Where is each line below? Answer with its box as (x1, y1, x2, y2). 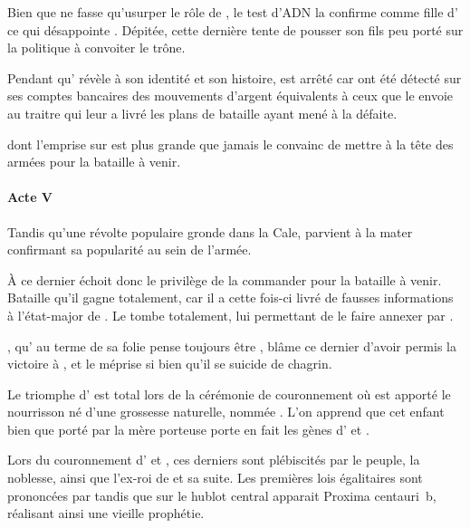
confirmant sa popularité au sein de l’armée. (7, 240, 252, 259)
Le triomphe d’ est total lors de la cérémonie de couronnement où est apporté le (7, 384, 451, 403)
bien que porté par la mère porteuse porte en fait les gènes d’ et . (7, 419, 369, 438)
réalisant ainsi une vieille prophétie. (7, 504, 205, 523)
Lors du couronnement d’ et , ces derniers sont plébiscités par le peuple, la (7, 450, 420, 469)
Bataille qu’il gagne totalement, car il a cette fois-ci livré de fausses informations (7, 288, 454, 307)
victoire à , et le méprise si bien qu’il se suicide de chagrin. (7, 354, 332, 373)
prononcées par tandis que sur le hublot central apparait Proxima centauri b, (7, 485, 436, 504)
